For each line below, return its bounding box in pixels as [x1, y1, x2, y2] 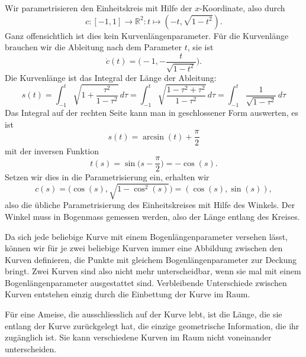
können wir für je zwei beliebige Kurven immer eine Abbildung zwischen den [5, 242, 283, 254]
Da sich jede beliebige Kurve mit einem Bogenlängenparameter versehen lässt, [5, 230, 288, 242]
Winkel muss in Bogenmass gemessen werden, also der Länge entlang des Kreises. [5, 210, 300, 222]
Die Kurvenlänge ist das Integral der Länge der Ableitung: [5, 72, 217, 84]
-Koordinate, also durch [199, 2, 285, 14]
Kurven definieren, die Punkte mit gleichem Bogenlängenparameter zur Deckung [5, 253, 297, 265]
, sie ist [187, 41, 214, 53]
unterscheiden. [5, 342, 57, 355]
